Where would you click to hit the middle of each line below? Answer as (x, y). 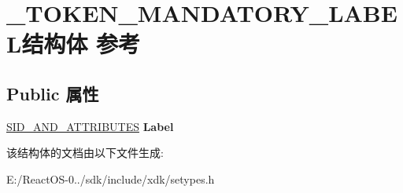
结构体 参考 (81, 44)
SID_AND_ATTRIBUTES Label (90, 126)
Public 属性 (53, 93)
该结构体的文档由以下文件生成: (85, 153)
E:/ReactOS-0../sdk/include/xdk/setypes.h (111, 178)
